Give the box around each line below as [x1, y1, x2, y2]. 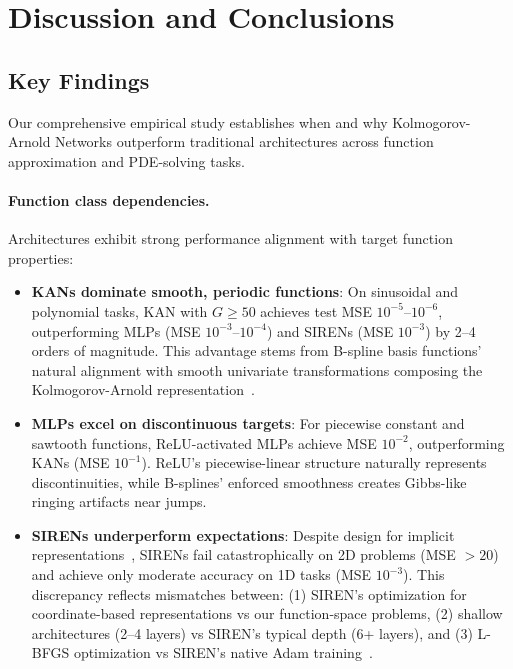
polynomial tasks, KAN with [31, 300, 208, 321]
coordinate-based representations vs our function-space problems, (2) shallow [31, 603, 503, 624]
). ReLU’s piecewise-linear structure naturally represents [141, 452, 487, 473]
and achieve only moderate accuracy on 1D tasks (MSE [31, 564, 372, 585]
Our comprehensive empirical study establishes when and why [8, 111, 388, 132]
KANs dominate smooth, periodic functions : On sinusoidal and [31, 281, 459, 302]
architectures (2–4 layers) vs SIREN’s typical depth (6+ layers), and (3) [31, 622, 473, 643]
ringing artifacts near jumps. [31, 491, 207, 512]
